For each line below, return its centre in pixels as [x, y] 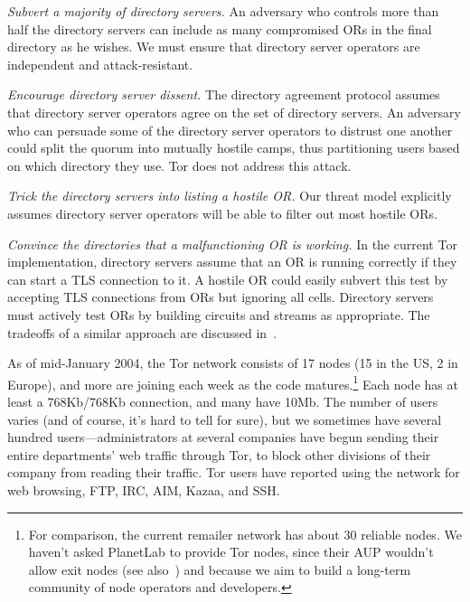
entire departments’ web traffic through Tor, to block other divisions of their [219, 454]
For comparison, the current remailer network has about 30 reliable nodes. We [245, 534]
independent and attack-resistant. [100, 64]
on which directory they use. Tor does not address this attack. [179, 165]
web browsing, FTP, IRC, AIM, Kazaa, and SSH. [144, 489]
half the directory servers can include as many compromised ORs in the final [220, 28]
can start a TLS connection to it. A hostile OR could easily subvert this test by [228, 279]
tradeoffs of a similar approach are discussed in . [142, 332]
